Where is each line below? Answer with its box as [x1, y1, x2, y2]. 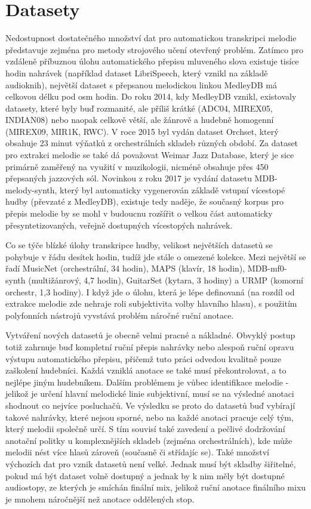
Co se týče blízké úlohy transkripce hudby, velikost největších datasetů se [5, 239, 273, 251]
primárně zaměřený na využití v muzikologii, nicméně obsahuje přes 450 [5, 160, 269, 172]
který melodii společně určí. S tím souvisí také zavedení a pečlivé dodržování [5, 422, 285, 435]
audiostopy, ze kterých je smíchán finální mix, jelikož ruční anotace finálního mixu [5, 481, 306, 493]
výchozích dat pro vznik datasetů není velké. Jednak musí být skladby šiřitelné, [5, 457, 296, 470]
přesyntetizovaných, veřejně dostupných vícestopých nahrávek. [5, 218, 233, 231]
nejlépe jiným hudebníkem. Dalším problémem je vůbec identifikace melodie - [5, 375, 289, 388]
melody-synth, [5, 183, 57, 196]
